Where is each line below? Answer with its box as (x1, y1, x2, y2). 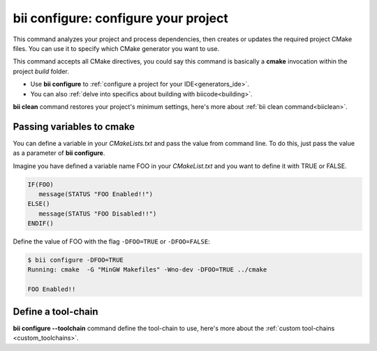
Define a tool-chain (13, 306, 98, 318)
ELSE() (27, 200, 50, 208)
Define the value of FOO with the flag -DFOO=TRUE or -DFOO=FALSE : (13, 237, 210, 246)
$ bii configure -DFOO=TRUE (27, 256, 124, 264)
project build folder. (13, 67, 69, 75)
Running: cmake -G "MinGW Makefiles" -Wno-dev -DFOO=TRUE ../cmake (27, 266, 267, 274)
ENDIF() (27, 220, 54, 227)
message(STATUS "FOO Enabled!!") (38, 190, 154, 198)
